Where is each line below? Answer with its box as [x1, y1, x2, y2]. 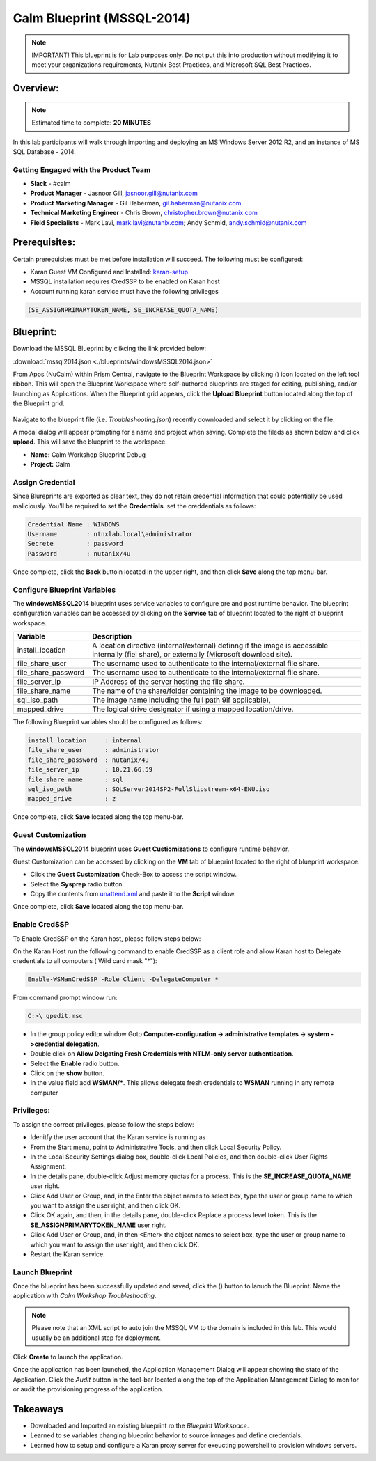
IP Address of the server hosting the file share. [92, 677, 245, 687]
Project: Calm [30, 460, 70, 469]
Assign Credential [13, 477, 75, 487]
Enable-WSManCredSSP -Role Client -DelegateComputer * [27, 976, 219, 983]
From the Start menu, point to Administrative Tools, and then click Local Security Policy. [30, 1143, 282, 1151]
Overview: [13, 82, 59, 94]
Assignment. [30, 1162, 66, 1171]
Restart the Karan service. [30, 1250, 105, 1258]
